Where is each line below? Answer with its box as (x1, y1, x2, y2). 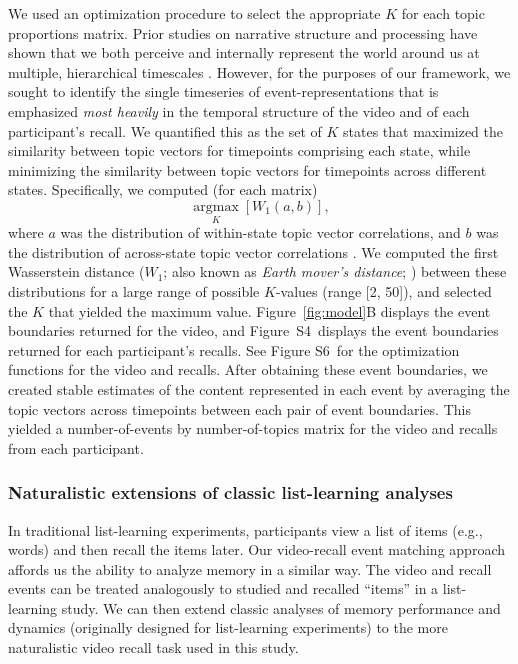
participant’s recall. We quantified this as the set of (8, 120, 322, 141)
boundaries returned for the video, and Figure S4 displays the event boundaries (8, 320, 499, 341)
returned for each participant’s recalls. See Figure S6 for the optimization (8, 339, 460, 360)
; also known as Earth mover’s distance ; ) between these (163, 261, 507, 282)
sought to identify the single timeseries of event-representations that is (8, 81, 439, 102)
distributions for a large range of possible (8, 280, 260, 301)
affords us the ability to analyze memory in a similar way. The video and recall (8, 558, 492, 579)
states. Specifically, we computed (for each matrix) (8, 179, 318, 200)
